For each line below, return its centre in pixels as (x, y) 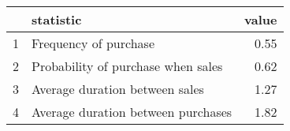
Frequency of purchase (93, 43)
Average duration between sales (118, 89)
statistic (57, 19)
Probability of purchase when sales (127, 66)
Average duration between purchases (132, 112)
